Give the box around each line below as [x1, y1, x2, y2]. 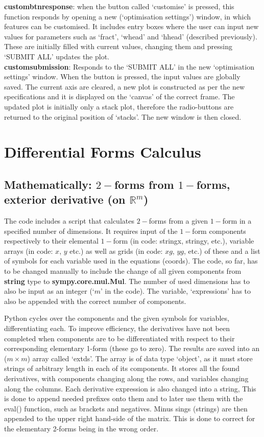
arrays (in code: [4, 245, 53, 256]
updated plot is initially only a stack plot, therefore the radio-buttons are [4, 101, 234, 112]
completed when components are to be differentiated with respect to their [4, 333, 235, 343]
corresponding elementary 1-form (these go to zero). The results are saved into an [4, 343, 259, 354]
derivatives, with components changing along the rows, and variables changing [4, 373, 249, 383]
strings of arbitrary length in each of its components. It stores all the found [4, 363, 240, 374]
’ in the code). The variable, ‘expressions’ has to [101, 286, 251, 296]
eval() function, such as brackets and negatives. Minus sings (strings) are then [4, 403, 248, 413]
